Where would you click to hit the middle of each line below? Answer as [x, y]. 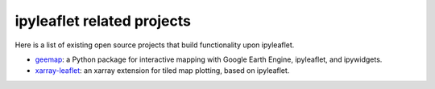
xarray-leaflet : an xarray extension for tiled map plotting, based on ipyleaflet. [162, 71]
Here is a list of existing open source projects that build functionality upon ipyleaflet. [155, 45]
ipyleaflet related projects [103, 21]
